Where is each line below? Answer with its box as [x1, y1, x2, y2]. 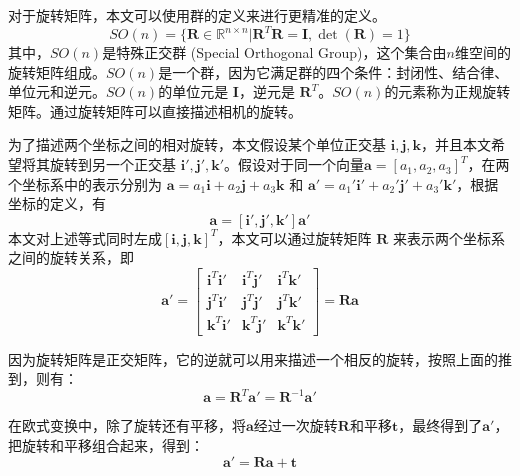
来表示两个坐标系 [392, 227, 505, 248]
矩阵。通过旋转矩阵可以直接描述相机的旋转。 [8, 100, 302, 121]
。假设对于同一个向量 [224, 154, 365, 175]
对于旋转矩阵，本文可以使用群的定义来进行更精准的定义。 [8, 5, 386, 25]
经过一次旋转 [253, 415, 338, 436]
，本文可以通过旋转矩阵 [217, 227, 372, 248]
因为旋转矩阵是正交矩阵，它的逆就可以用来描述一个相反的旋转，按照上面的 [8, 348, 498, 369]
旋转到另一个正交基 [49, 154, 176, 175]
